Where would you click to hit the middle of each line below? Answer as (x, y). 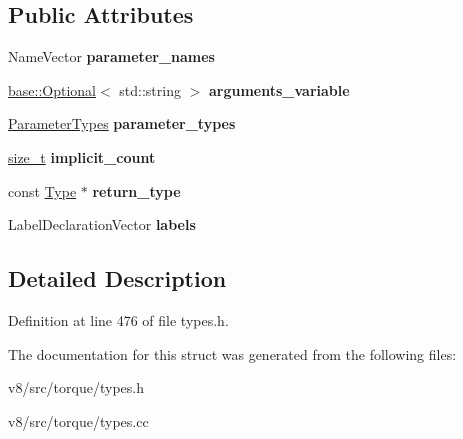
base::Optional (52, 89)
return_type (136, 190)
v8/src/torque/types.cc (78, 420)
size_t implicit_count (82, 156)
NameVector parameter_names (111, 56)
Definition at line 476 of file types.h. (118, 319)
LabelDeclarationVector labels (102, 224)
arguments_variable (279, 89)
